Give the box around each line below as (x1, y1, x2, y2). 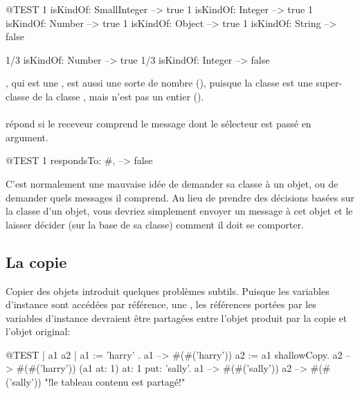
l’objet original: (6, 324, 71, 339)
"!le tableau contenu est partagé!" (44, 375, 186, 389)
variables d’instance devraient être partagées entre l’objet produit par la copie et (6, 310, 348, 325)
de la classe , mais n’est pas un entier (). (33, 89, 204, 103)
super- (316, 75, 343, 90)
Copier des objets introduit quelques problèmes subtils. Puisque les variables (6, 283, 330, 298)
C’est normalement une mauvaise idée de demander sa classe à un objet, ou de (6, 176, 339, 190)
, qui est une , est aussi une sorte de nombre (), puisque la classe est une (6, 75, 313, 90)
